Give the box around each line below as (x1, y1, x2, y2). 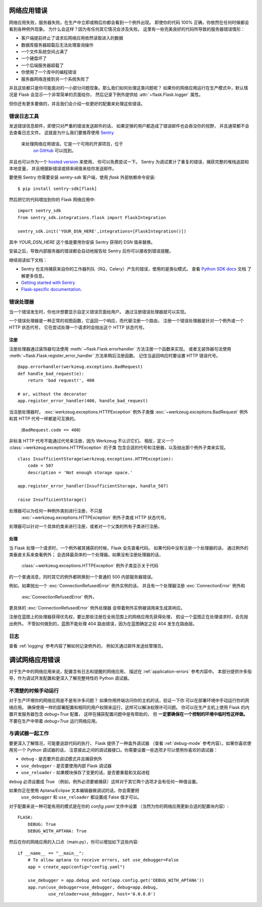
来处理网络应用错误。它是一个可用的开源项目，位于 (21, 141, 123, 147)
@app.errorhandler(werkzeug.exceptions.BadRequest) (17, 364, 143, 370)
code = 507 (27, 463, 54, 468)
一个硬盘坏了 (21, 56, 47, 61)
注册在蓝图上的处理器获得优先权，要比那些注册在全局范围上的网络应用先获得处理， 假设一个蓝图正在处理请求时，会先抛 (9, 614, 248, 620)
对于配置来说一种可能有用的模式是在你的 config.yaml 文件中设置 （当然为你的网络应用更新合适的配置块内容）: (9, 803, 229, 809)
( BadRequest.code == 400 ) (21, 426, 81, 433)
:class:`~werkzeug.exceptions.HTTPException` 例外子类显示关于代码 (21, 563, 159, 569)
